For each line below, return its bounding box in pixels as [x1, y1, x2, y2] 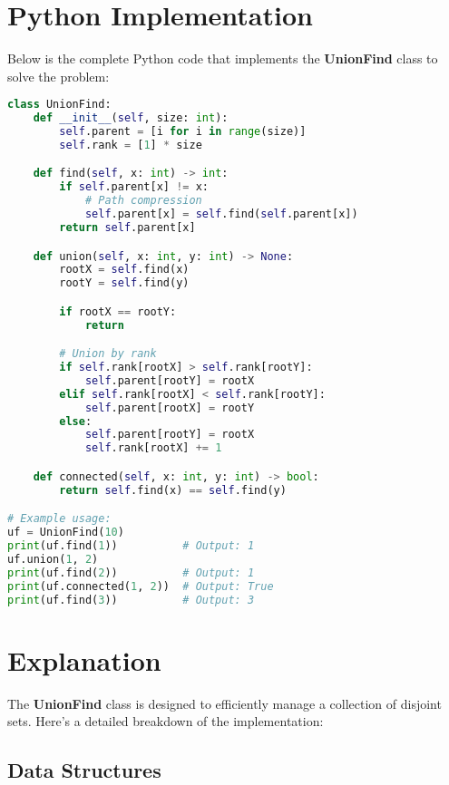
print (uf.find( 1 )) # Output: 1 [7, 539, 255, 552]
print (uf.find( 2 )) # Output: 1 [7, 566, 255, 579]
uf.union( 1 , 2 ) [7, 552, 99, 566]
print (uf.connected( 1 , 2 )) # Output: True [7, 579, 274, 593]
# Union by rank [59, 347, 157, 361]
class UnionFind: [7, 98, 112, 111]
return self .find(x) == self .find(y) [59, 483, 287, 497]
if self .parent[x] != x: [59, 180, 209, 194]
